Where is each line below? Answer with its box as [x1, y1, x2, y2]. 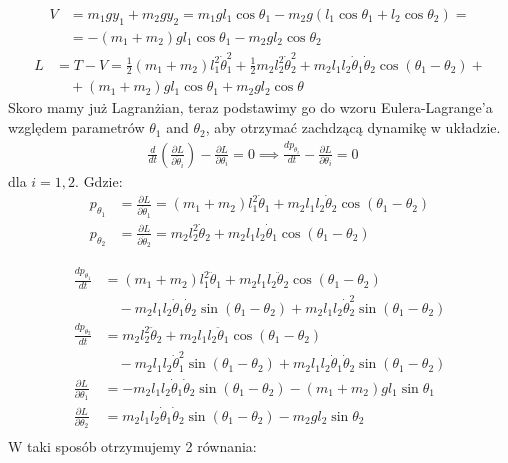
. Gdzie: [75, 170, 123, 191]
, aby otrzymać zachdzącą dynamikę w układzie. [205, 117, 501, 138]
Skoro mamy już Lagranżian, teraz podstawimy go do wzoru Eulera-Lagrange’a [8, 97, 493, 118]
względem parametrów [8, 117, 145, 138]
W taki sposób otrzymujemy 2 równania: [8, 436, 257, 457]
